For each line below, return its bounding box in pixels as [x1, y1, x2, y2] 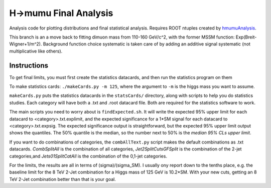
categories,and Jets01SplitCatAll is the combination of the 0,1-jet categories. [9, 153, 168, 159]
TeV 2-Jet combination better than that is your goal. [9, 176, 116, 182]
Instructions [9, 61, 49, 69]
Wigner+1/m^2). [9, 41, 42, 47]
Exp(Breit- [235, 34, 257, 40]
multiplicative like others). [9, 48, 63, 54]
